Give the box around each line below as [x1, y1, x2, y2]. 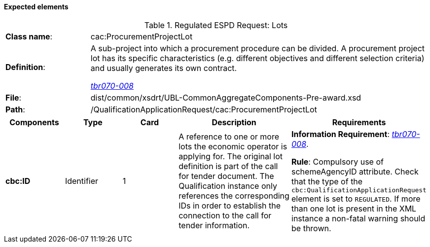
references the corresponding [179, 191, 289, 201]
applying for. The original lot [179, 151, 283, 162]
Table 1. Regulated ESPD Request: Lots [144, 20, 288, 30]
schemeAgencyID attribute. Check [291, 166, 419, 176]
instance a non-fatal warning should [291, 213, 426, 223]
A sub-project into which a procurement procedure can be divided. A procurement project [90, 43, 425, 53]
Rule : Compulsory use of [291, 156, 384, 167]
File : [5, 92, 22, 103]
